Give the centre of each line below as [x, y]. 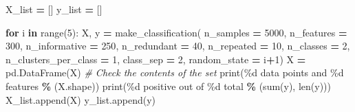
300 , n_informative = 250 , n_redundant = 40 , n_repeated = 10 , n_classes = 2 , [178, 46]
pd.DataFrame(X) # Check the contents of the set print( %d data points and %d [175, 72]
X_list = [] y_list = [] [54, 9]
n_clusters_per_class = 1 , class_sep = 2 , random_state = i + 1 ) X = [156, 59]
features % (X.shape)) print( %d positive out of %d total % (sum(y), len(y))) [168, 86]
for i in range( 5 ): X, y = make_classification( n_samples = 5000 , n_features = [176, 32]
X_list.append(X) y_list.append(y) [80, 99]
